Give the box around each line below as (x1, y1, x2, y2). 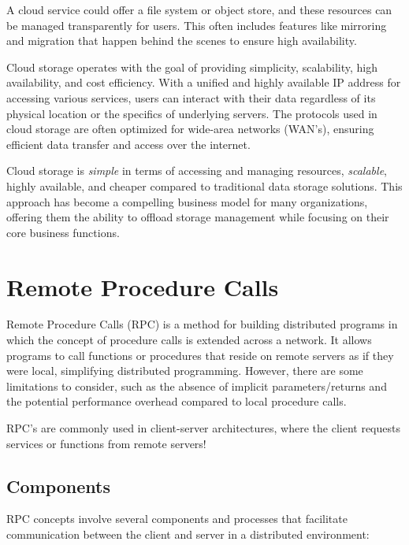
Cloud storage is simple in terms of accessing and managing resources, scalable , (6, 162, 387, 179)
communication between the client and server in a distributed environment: (6, 525, 370, 542)
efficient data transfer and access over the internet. (6, 135, 251, 152)
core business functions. (6, 224, 120, 240)
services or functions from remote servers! (6, 435, 206, 451)
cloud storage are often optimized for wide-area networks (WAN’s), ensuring (6, 120, 374, 137)
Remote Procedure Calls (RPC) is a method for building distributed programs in (6, 316, 398, 332)
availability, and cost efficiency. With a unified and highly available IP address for (6, 74, 401, 91)
